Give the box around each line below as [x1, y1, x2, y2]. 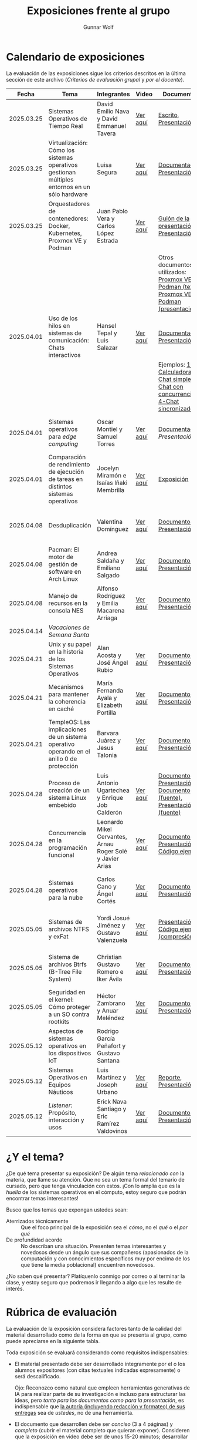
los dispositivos [48, 1049, 91, 1057]
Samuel [97, 432, 118, 440]
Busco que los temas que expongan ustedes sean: [6, 1206, 128, 1213]
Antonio [97, 779, 119, 787]
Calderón [97, 808, 123, 816]
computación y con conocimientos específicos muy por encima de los [21, 1255, 191, 1262]
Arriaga [97, 614, 118, 622]
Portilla [97, 708, 116, 716]
